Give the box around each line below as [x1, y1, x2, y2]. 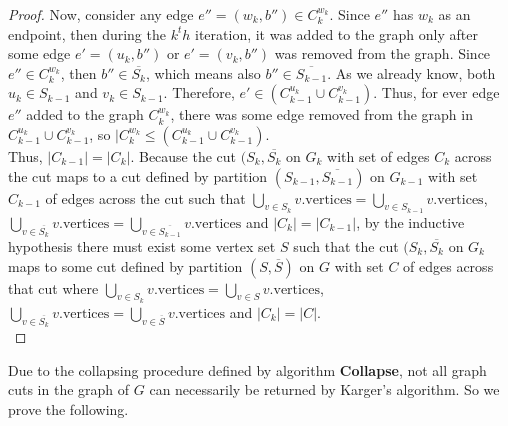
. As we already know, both [327, 62, 496, 83]
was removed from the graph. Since [274, 43, 491, 64]
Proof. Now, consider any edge [8, 4, 194, 24]
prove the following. [8, 398, 129, 419]
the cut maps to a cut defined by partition [8, 165, 268, 186]
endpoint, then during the [8, 23, 166, 44]
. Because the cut [130, 145, 237, 166]
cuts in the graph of [8, 379, 130, 400]
